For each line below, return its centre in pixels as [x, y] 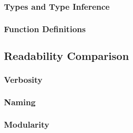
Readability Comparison [66, 56]
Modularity [27, 124]
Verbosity [23, 80]
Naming [20, 102]
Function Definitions [45, 28]
